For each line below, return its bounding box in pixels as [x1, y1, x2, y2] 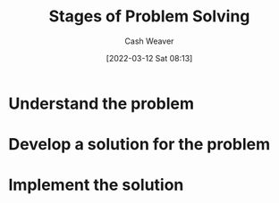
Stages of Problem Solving [48, 6, 250, 27]
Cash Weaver [124, 36, 174, 46]
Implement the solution [8, 175, 184, 195]
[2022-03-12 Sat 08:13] [106, 53, 193, 63]
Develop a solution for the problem [8, 134, 271, 155]
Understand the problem [8, 93, 194, 113]
